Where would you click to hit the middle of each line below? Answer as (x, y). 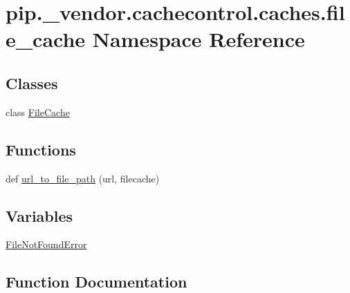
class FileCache (38, 112)
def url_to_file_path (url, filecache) (83, 178)
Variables (39, 215)
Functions (41, 149)
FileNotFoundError (46, 244)
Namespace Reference (199, 39)
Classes (32, 83)
